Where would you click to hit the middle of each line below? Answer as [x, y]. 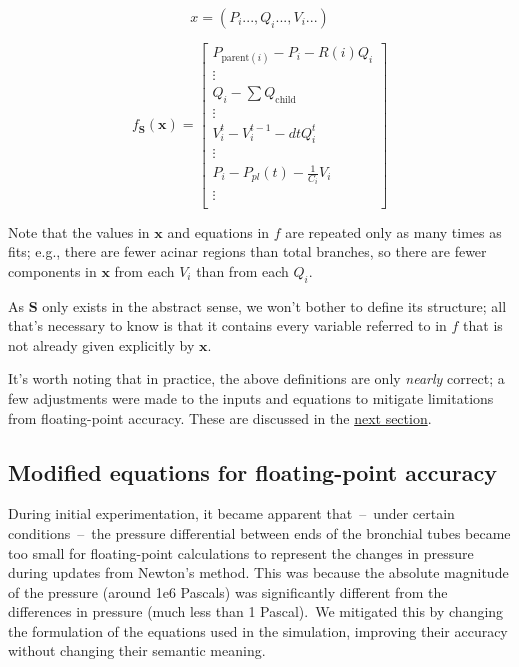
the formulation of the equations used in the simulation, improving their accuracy [258, 630]
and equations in [218, 231]
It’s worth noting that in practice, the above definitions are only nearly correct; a [256, 378]
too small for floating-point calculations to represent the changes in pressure [241, 552]
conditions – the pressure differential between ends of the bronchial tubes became [259, 532]
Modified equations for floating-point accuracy [253, 471]
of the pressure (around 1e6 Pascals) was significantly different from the [228, 591]
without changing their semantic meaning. [137, 650]
